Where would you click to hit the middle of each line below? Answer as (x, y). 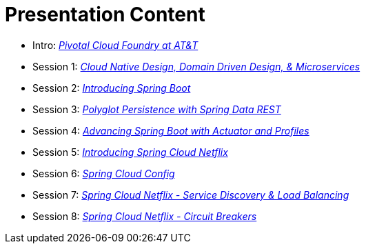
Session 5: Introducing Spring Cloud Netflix (130, 152)
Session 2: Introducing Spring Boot (112, 88)
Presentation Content (105, 14)
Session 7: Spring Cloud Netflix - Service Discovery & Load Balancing (191, 195)
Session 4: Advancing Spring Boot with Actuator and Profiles (171, 130)
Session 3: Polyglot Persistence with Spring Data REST (157, 109)
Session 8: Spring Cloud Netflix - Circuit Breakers (145, 216)
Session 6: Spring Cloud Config (104, 173)
